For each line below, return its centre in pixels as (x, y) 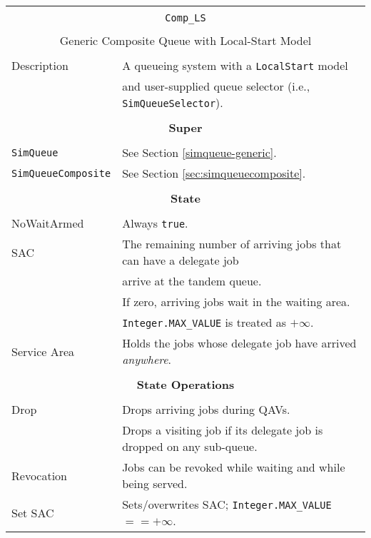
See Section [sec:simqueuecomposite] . (214, 173)
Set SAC (33, 512)
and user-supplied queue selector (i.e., (216, 86)
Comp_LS (185, 18)
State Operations (185, 384)
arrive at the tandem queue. (192, 281)
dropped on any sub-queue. (190, 446)
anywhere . (147, 359)
